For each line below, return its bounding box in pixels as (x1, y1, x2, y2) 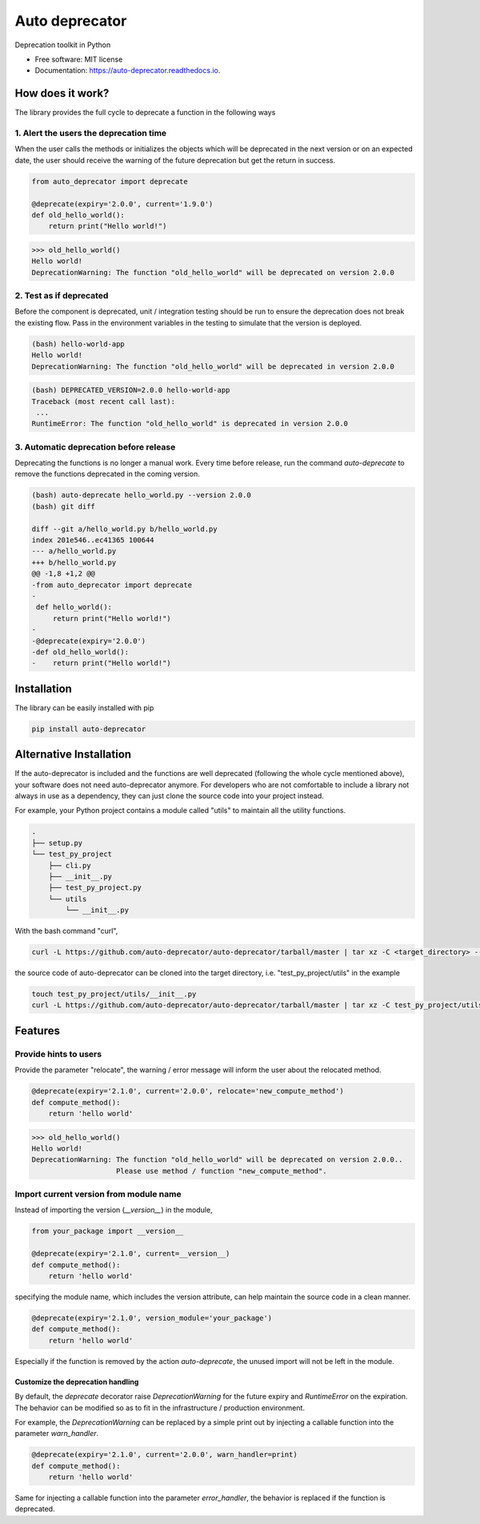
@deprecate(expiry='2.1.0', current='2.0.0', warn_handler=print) (31, 1450, 298, 1459)
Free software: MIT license (34, 54, 123, 64)
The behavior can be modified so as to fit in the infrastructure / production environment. (14, 1402, 306, 1412)
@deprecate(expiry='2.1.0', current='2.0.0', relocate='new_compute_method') (31, 1086, 344, 1096)
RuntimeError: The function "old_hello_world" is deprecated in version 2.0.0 (31, 419, 348, 428)
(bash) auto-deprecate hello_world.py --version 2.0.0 (31, 490, 251, 500)
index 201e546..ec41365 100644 (31, 535, 155, 544)
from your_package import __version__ (31, 1226, 184, 1236)
